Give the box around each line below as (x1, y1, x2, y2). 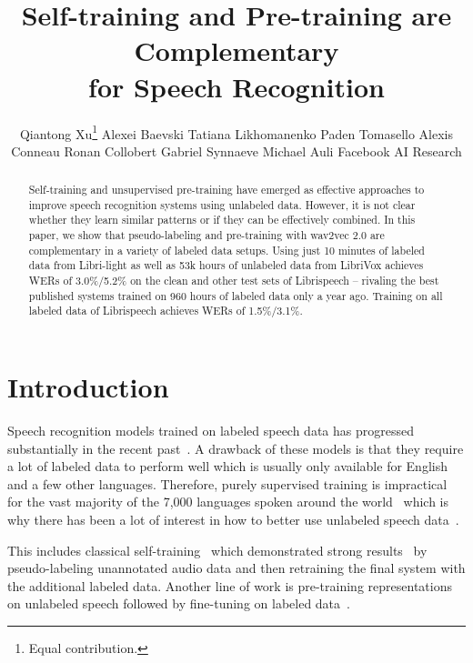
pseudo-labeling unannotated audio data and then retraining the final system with (7, 558, 466, 578)
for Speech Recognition (88, 67, 385, 105)
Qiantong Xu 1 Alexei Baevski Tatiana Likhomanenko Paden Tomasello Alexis (19, 121, 454, 143)
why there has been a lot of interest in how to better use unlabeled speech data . (7, 509, 459, 528)
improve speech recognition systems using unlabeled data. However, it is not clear (28, 196, 416, 212)
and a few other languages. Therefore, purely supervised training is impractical (7, 474, 448, 493)
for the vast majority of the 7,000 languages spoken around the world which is (7, 492, 449, 511)
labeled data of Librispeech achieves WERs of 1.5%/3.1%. (28, 303, 303, 318)
